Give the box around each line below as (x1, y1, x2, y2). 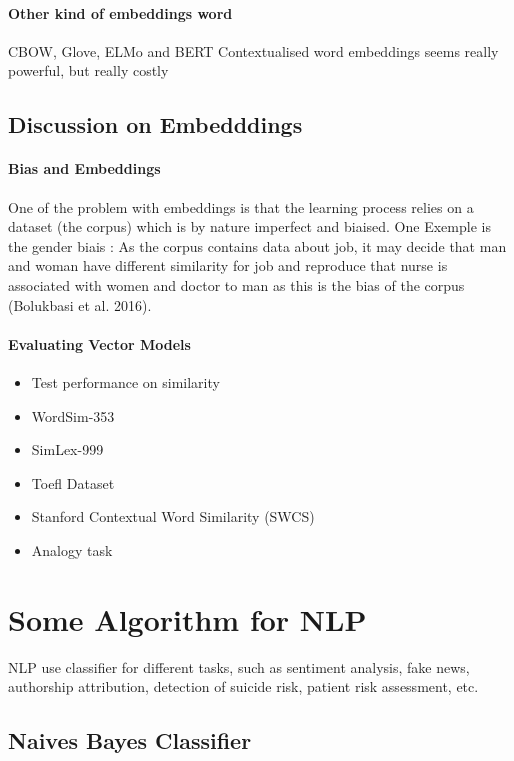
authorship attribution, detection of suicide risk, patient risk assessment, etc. (8, 676, 479, 697)
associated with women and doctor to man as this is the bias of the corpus (8, 274, 465, 295)
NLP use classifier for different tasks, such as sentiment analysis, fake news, (8, 656, 470, 677)
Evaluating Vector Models (8, 333, 191, 354)
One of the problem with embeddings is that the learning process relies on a (8, 196, 474, 217)
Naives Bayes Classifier (8, 725, 252, 756)
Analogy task (31, 539, 113, 560)
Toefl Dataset (31, 472, 115, 493)
